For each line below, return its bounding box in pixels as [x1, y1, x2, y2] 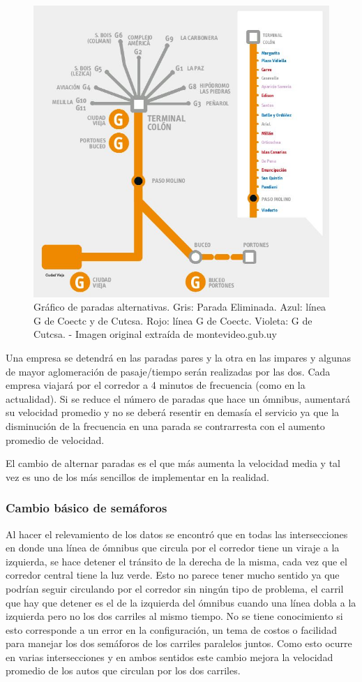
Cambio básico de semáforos [6, 499, 167, 517]
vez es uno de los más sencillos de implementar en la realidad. [6, 469, 270, 484]
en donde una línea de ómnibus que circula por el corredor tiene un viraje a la [6, 540, 340, 555]
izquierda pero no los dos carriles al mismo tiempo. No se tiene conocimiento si [6, 609, 343, 623]
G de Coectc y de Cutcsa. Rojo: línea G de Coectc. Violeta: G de [33, 313, 312, 327]
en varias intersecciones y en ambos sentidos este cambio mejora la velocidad [6, 649, 333, 664]
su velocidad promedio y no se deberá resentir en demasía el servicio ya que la [6, 405, 340, 420]
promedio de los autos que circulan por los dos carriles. [6, 663, 241, 678]
